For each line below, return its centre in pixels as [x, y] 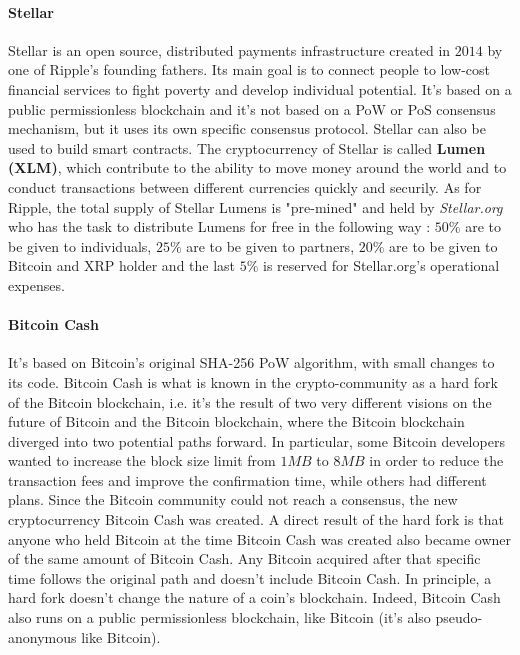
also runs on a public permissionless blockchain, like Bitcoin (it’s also [219, 617]
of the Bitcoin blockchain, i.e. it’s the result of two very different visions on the [250, 401]
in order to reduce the [436, 460]
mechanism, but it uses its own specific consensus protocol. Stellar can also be [247, 128]
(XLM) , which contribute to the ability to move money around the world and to [257, 167]
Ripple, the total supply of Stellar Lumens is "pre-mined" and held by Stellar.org [255, 206]
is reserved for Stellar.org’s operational [381, 265]
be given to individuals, [80, 245]
